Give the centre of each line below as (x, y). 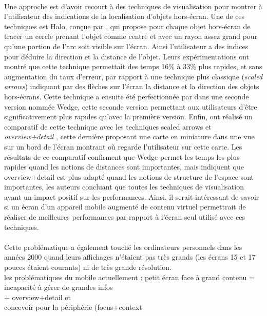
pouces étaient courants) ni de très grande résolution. (88, 267)
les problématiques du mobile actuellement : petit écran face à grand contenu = (129, 277)
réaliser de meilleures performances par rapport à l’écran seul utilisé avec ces (125, 217)
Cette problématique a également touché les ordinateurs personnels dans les (123, 247)
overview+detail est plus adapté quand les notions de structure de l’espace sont (129, 176)
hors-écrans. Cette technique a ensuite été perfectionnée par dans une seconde (127, 96)
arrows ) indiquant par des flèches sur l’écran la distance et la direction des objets (132, 86)
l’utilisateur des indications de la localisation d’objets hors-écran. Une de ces (125, 16)
